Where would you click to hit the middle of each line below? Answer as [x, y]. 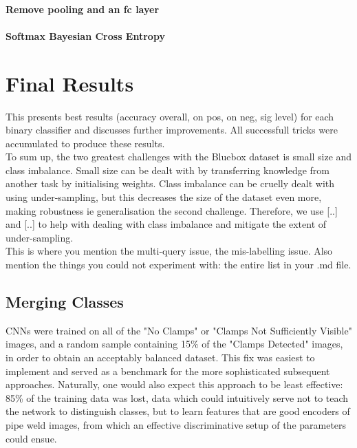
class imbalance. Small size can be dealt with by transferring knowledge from [168, 170]
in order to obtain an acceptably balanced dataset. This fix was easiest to [160, 358]
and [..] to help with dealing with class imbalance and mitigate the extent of [166, 224]
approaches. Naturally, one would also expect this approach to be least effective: [174, 384]
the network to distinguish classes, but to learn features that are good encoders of [178, 411]
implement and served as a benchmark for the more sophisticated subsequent [168, 371]
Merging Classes [65, 302]
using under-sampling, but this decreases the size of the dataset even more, [164, 197]
